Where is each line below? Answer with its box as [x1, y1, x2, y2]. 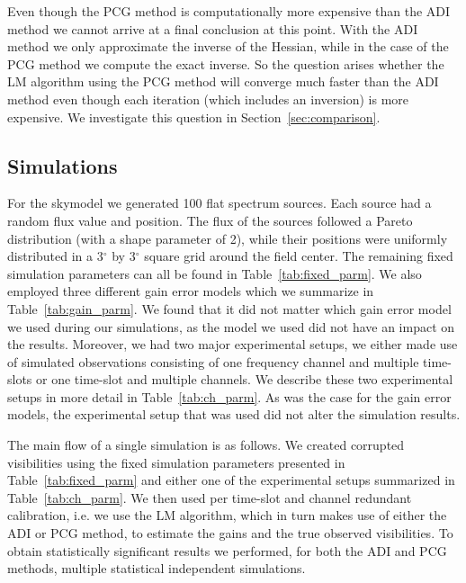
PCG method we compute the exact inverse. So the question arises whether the [7, 54, 444, 73]
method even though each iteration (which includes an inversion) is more [7, 89, 409, 108]
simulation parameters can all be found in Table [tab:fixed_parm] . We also [7, 264, 422, 283]
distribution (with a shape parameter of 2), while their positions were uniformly [7, 229, 448, 247]
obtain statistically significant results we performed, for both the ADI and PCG [7, 541, 447, 560]
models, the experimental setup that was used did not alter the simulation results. [7, 405, 461, 424]
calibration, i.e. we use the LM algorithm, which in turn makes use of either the [7, 506, 447, 525]
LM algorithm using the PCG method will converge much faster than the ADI [7, 72, 439, 91]
